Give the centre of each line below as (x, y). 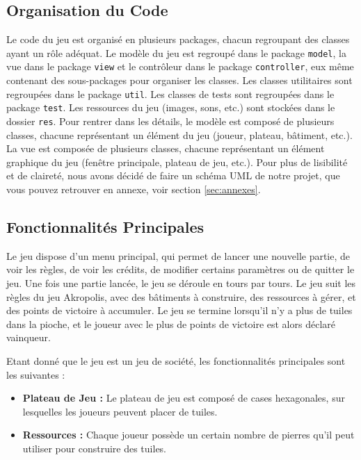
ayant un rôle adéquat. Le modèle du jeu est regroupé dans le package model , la (176, 52)
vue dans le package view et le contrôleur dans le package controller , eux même (180, 66)
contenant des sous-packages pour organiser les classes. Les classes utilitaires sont (179, 80)
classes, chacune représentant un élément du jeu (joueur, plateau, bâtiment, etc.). (179, 134)
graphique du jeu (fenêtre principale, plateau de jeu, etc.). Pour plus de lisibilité (177, 162)
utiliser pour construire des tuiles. (95, 448)
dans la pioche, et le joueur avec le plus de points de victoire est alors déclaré (171, 323)
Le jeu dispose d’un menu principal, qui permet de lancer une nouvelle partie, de (178, 255)
